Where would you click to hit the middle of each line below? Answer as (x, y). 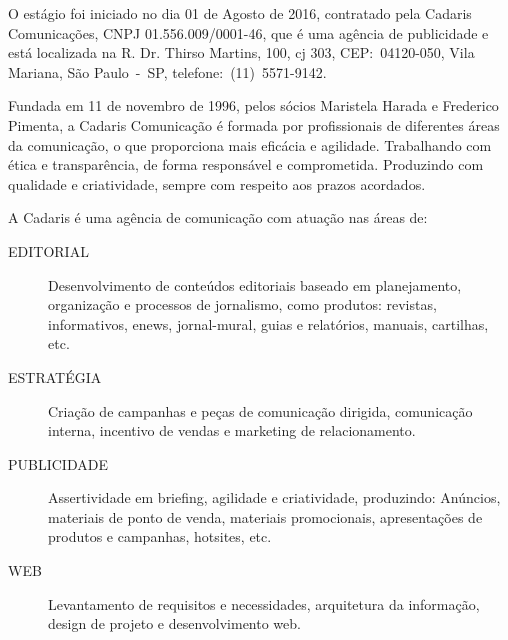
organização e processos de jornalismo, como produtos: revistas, (242, 304)
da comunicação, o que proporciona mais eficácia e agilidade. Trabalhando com (250, 144)
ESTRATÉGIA (55, 376)
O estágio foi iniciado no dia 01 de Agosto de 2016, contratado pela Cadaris (240, 13)
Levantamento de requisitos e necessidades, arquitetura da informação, (264, 603)
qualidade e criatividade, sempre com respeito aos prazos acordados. (217, 183)
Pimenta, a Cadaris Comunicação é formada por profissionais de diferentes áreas (254, 124)
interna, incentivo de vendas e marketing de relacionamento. (232, 430)
